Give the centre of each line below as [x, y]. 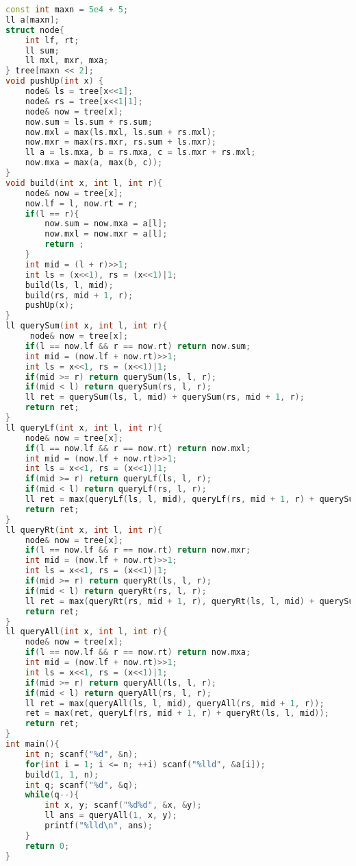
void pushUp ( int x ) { [55, 81]
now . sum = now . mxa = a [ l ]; [106, 224]
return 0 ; [47, 846]
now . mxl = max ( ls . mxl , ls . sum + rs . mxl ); [121, 132]
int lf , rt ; [52, 40]
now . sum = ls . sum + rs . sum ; [89, 122]
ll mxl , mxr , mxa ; [67, 61]
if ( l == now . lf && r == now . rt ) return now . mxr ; [138, 550]
